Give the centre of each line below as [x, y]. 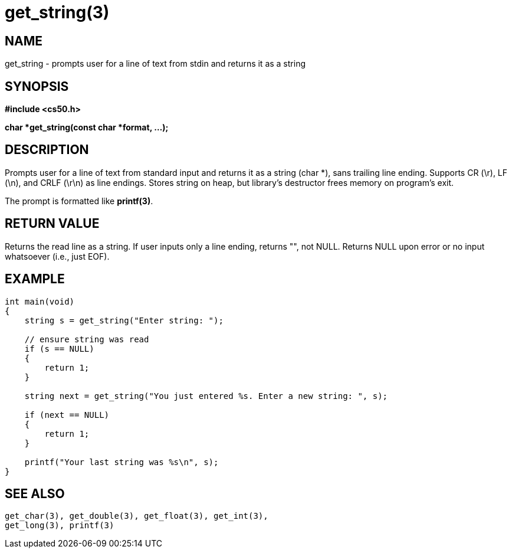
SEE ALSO [35, 493]
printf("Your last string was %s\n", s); [122, 462]
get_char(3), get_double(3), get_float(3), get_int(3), [137, 516]
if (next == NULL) [67, 415]
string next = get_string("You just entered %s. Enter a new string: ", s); [206, 396]
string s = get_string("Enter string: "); [124, 320]
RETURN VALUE [52, 224]
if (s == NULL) [59, 349]
